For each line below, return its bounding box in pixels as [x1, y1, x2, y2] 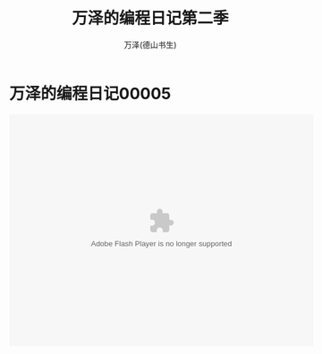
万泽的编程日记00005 [9, 83, 172, 104]
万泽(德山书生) [123, 39, 177, 50]
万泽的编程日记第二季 [71, 8, 229, 29]
